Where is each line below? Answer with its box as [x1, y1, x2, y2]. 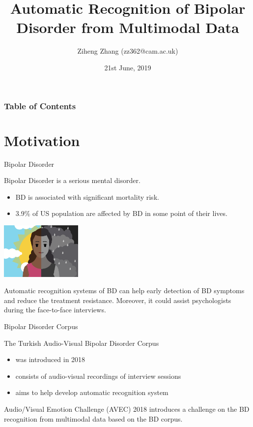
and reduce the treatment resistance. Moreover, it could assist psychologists [4, 295, 231, 305]
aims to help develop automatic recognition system [15, 387, 169, 397]
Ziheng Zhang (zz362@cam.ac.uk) [77, 46, 178, 56]
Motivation [4, 130, 80, 150]
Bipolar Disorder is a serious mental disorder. [4, 175, 141, 185]
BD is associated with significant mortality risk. [15, 191, 159, 202]
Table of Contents [4, 99, 76, 112]
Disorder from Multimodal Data [16, 17, 239, 37]
